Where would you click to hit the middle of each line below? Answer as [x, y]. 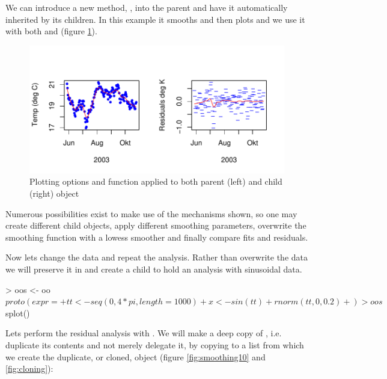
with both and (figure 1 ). [51, 31]
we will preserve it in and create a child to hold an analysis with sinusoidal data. [154, 269]
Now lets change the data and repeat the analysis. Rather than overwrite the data [157, 257]
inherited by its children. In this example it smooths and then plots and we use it [155, 19]
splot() [18, 313]
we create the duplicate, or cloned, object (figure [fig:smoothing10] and [136, 356]
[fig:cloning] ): [29, 368]
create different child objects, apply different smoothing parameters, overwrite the [156, 225]
